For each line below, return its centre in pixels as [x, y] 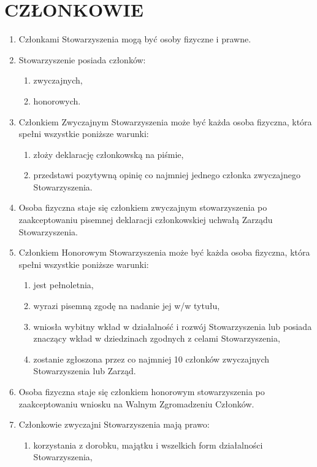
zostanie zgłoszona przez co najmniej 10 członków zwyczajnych [151, 359]
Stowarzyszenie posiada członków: [82, 59]
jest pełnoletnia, [63, 285]
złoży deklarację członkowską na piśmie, [109, 154]
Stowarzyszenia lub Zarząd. [85, 371]
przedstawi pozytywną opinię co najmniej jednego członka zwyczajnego [167, 175]
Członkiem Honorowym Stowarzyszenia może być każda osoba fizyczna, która [164, 252]
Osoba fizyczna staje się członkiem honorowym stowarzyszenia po [142, 391]
